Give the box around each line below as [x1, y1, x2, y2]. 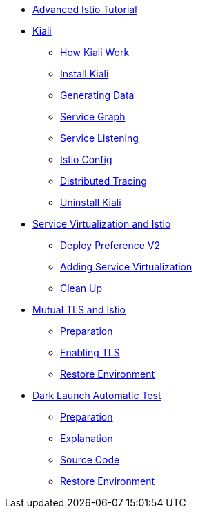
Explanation [60, 432, 113, 444]
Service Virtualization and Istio [32, 218, 171, 230]
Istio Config [60, 154, 112, 165]
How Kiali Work [60, 46, 130, 58]
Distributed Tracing [60, 175, 147, 187]
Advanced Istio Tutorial [32, 3, 137, 15]
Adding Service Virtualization [60, 261, 192, 273]
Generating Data [60, 89, 135, 101]
